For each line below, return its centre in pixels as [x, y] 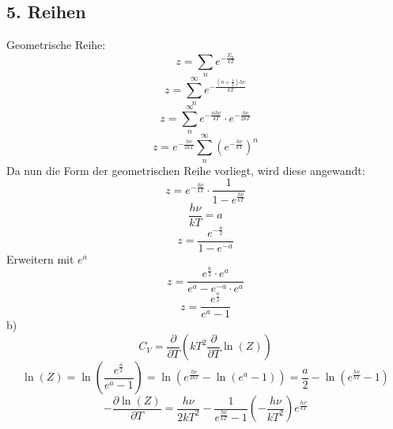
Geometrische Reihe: [56, 45]
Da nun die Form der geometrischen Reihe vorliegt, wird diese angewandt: [186, 170]
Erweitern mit [40, 258]
